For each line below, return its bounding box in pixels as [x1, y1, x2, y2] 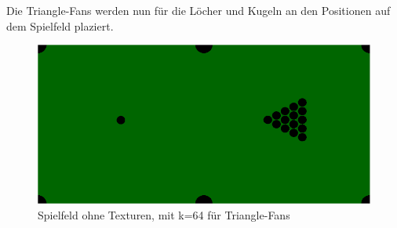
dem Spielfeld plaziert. [6, 17, 114, 34]
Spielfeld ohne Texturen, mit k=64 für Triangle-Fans [38, 206, 290, 223]
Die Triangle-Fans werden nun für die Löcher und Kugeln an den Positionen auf [6, 2, 391, 18]
